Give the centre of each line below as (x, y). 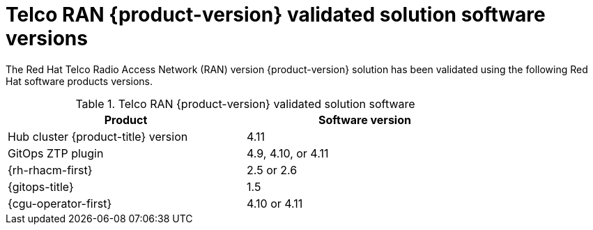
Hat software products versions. (79, 81)
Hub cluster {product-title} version (98, 136)
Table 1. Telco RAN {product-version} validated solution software (245, 103)
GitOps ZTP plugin (56, 153)
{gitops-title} (41, 186)
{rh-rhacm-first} (50, 170)
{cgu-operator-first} (60, 203)
